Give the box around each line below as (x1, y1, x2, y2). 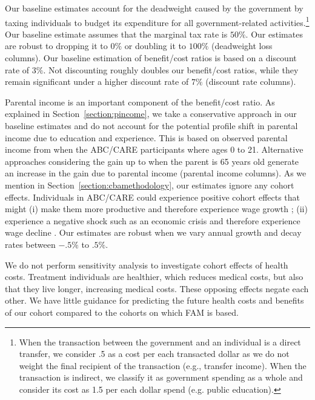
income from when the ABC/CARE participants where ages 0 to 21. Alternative (5, 143, 303, 156)
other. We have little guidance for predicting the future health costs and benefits (5, 294, 304, 307)
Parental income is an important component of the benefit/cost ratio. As (5, 95, 275, 108)
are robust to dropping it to (5, 39, 108, 52)
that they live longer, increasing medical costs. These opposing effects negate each (5, 282, 309, 295)
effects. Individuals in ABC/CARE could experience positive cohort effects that (5, 190, 300, 203)
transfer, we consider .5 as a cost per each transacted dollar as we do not (19, 347, 290, 360)
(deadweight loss (211, 39, 273, 52)
